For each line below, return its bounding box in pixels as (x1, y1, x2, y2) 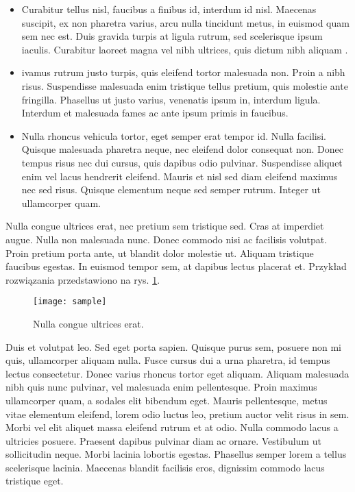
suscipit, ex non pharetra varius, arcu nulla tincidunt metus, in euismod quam (21, 15, 350, 29)
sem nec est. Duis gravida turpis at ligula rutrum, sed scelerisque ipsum (21, 29, 323, 43)
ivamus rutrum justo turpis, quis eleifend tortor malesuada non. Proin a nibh (21, 65, 345, 79)
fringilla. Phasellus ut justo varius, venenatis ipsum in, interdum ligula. (21, 92, 321, 106)
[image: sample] (33, 297, 107, 307)
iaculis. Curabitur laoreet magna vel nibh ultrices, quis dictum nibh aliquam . (21, 42, 348, 56)
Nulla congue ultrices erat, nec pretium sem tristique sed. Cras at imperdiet (5, 219, 324, 233)
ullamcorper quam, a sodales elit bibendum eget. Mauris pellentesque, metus (5, 393, 328, 407)
